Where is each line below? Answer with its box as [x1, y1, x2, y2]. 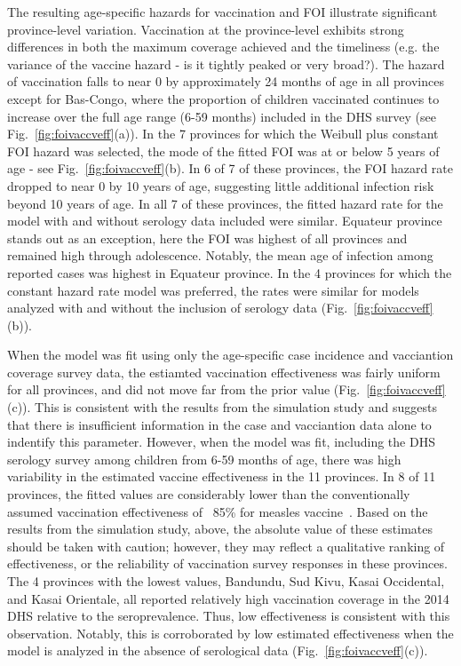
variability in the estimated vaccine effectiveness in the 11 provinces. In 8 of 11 [7, 467, 436, 486]
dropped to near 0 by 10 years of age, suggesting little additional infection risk [7, 176, 434, 194]
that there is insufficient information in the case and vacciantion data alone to [7, 415, 432, 433]
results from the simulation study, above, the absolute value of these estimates [7, 519, 433, 538]
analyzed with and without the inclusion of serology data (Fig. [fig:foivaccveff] [7, 298, 433, 317]
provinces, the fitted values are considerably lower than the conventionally [7, 485, 410, 503]
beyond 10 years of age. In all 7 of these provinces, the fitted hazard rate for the [7, 194, 443, 212]
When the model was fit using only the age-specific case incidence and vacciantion [7, 345, 454, 364]
